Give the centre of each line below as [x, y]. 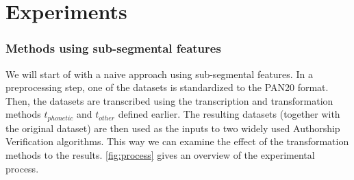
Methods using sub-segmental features [113, 48]
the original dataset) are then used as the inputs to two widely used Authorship [173, 128]
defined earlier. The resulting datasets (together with [229, 114]
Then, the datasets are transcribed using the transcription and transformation [169, 100]
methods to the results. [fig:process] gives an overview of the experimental [160, 155]
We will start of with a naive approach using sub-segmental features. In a [159, 74]
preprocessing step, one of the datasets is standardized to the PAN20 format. [167, 87]
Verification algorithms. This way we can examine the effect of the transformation [177, 141]
